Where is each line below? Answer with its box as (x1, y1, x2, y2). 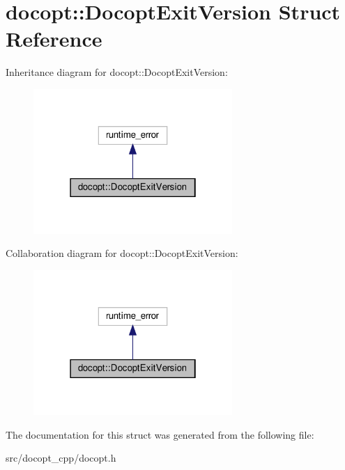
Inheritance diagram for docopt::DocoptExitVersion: (6, 65, 228, 79)
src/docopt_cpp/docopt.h (6, 451, 116, 465)
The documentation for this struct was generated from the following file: (6, 427, 314, 441)
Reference (6, 24, 102, 53)
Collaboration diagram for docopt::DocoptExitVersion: (6, 246, 238, 260)
